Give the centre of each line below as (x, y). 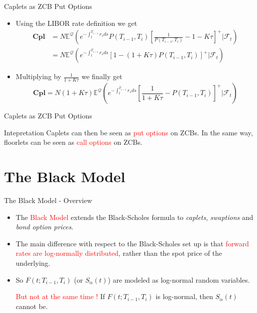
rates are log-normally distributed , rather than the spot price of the (119, 253)
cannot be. (32, 306)
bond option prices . (45, 227)
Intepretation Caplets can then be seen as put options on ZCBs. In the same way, (128, 132)
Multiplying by (38, 76)
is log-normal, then (184, 296)
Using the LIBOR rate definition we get (76, 23)
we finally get (102, 76)
